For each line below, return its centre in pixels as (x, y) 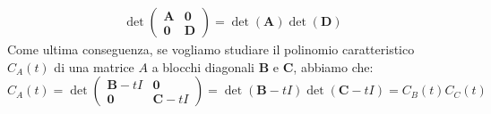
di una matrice (94, 66)
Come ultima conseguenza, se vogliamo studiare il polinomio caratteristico (211, 49)
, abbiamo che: (333, 66)
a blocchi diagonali (203, 66)
